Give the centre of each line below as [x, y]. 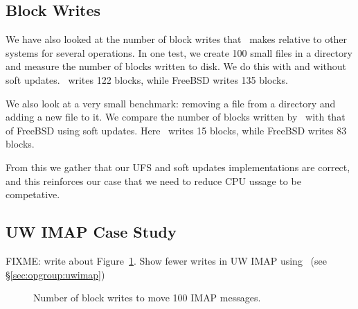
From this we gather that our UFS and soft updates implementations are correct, [178, 167]
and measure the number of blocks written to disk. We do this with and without [176, 66]
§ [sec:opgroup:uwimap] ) [55, 274]
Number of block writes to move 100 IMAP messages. [147, 298]
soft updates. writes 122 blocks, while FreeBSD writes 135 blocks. [147, 79]
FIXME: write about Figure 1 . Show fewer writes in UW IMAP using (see [166, 260]
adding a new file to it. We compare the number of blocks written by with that [176, 117]
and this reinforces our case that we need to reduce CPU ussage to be [153, 180]
